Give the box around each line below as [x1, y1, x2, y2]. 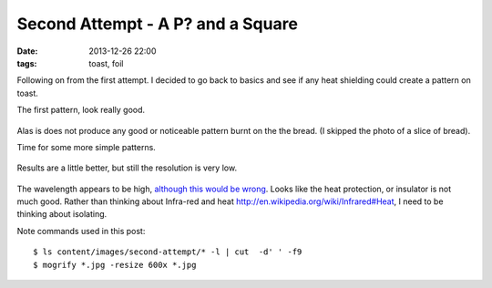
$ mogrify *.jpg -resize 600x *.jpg [33, 260, 197, 270]
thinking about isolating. [16, 209, 108, 220]
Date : [16, 46, 38, 57]
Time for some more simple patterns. [16, 141, 157, 152]
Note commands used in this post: [16, 225, 146, 236]
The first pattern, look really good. [16, 105, 146, 116]
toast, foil [88, 57, 124, 68]
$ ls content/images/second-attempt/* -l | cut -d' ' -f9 [33, 247, 302, 257]
